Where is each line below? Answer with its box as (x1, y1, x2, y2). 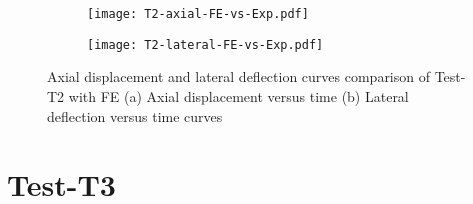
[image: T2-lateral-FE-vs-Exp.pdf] (87, 37, 324, 52)
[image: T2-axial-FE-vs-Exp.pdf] (87, 7, 309, 21)
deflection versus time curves (47, 105, 223, 126)
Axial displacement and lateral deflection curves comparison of (47, 66, 431, 87)
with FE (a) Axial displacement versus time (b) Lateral (68, 85, 409, 106)
